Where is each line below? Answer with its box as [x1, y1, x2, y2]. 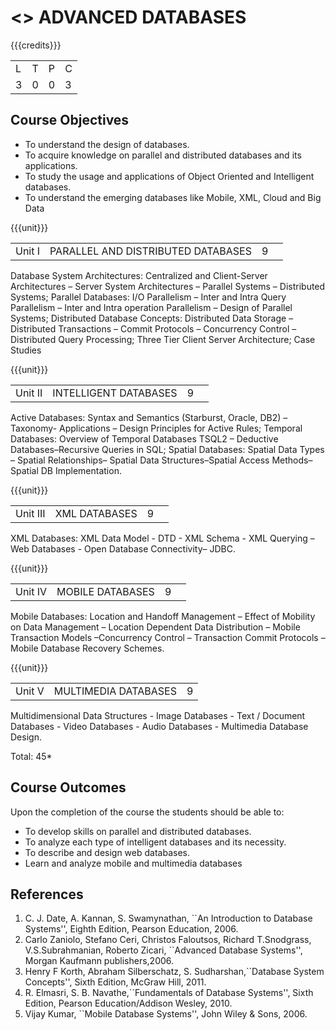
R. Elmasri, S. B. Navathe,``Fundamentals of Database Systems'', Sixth [24, 987, 314, 999]
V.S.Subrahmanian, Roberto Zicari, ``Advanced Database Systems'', [24, 944, 303, 956]
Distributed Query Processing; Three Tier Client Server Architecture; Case [10, 333, 316, 345]
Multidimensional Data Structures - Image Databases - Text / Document [10, 709, 306, 721]
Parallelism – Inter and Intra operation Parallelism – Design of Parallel [10, 301, 293, 313]
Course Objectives [10, 112, 130, 129]
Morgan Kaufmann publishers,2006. [24, 955, 175, 967]
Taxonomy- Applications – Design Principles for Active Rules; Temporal [10, 422, 303, 434]
